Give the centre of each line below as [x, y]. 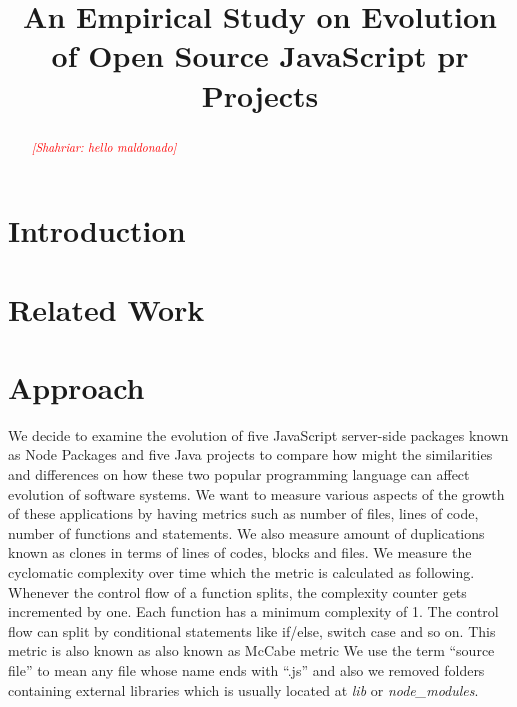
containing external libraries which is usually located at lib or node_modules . [243, 689]
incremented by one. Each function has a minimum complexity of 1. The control [253, 611]
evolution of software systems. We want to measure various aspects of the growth [256, 493]
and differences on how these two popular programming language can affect [239, 474]
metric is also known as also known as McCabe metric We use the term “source [251, 650]
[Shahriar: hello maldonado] [104, 146]
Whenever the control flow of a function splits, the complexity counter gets [237, 591]
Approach [76, 386]
